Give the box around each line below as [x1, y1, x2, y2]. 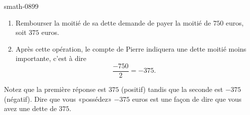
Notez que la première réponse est [4, 84, 107, 94]
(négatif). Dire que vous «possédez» [4, 93, 112, 104]
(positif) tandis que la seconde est [121, 84, 223, 94]
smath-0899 [4, 1, 39, 11]
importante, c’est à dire [15, 53, 87, 63]
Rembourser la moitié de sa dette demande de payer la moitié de [15, 17, 211, 28]
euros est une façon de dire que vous [132, 93, 242, 104]
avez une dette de [4, 103, 57, 114]
